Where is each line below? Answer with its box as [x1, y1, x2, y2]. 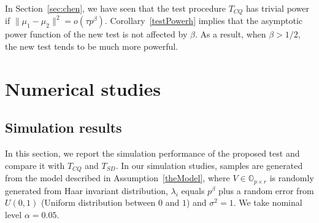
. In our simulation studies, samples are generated [115, 158, 303, 171]
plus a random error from [218, 184, 314, 197]
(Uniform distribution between [40, 196, 156, 209]
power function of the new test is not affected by [5, 28, 188, 41]
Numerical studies [5, 76, 161, 101]
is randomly [269, 171, 314, 184]
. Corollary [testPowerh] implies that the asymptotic [104, 14, 303, 27]
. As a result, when [194, 28, 266, 41]
